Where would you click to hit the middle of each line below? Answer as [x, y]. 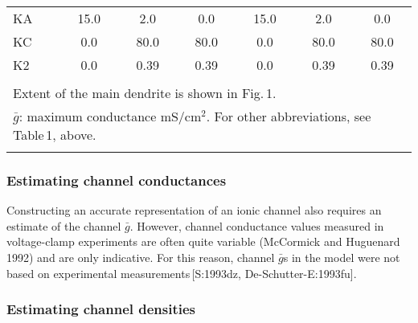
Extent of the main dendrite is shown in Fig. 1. [145, 93]
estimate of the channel [64, 225]
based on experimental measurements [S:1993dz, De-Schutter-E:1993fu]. [182, 273]
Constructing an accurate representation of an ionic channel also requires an [194, 210]
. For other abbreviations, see [289, 116]
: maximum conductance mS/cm [110, 116]
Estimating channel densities [101, 309]
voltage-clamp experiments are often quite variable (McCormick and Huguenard [203, 241]
